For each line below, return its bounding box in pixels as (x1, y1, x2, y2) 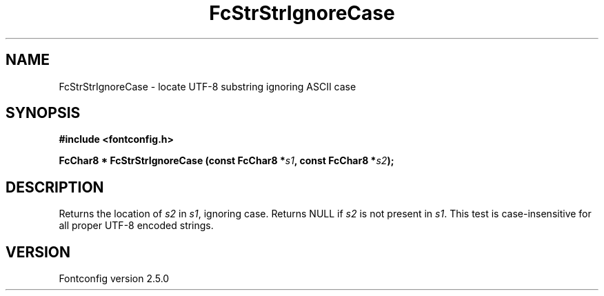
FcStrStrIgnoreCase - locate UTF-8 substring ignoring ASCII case (59, 80, 356, 92)
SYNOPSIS (6, 104, 81, 122)
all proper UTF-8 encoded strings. (59, 219, 214, 232)
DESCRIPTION (6, 178, 104, 196)
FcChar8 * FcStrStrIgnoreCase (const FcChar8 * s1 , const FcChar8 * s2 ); (59, 155, 394, 167)
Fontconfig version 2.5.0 (59, 273, 170, 285)
